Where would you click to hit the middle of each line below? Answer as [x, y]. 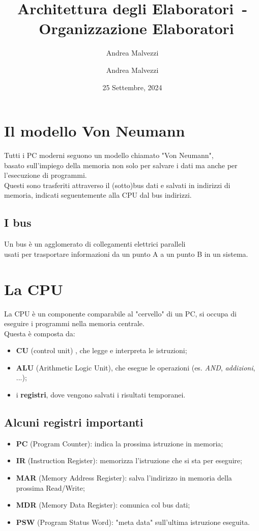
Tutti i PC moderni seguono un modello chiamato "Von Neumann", [109, 155]
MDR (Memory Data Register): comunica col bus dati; [103, 505]
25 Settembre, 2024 [132, 87]
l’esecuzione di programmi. [46, 175]
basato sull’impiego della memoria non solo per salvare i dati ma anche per [121, 165]
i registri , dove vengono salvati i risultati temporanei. [101, 395]
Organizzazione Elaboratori [136, 28]
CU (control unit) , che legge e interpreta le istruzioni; [102, 350]
